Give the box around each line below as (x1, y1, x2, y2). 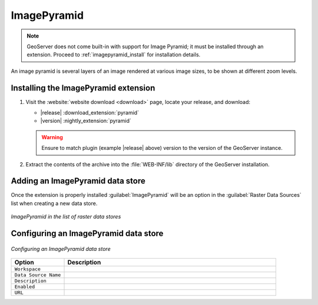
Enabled (14, 284, 35, 290)
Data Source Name (14, 272, 61, 279)
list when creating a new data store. (11, 200, 98, 207)
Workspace (14, 266, 41, 273)
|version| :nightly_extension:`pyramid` (40, 118, 132, 125)
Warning (41, 133, 63, 140)
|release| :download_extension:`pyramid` (40, 109, 140, 116)
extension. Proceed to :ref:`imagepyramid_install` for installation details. (26, 51, 201, 58)
